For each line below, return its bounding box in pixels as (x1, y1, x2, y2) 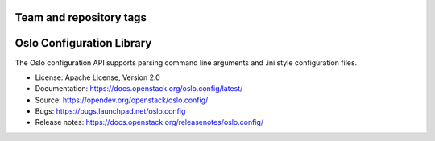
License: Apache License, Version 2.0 (35, 73, 160, 82)
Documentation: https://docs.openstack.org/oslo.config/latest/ (35, 84, 243, 93)
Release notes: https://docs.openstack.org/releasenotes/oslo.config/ (35, 118, 264, 127)
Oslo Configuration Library (14, 36, 152, 50)
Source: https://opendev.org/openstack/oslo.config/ (35, 95, 209, 105)
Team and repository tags (14, 10, 147, 24)
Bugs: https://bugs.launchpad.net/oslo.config (35, 106, 186, 116)
